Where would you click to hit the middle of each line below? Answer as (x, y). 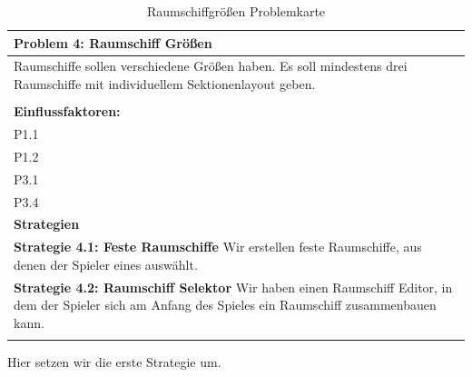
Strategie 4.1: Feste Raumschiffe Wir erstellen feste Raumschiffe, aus (218, 247)
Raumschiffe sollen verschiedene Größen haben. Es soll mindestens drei (211, 66)
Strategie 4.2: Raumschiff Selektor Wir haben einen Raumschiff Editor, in (233, 287)
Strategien (47, 224)
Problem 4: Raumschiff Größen (113, 42)
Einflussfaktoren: (67, 111)
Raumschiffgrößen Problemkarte (236, 11)
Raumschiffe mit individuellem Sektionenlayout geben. (165, 84)
